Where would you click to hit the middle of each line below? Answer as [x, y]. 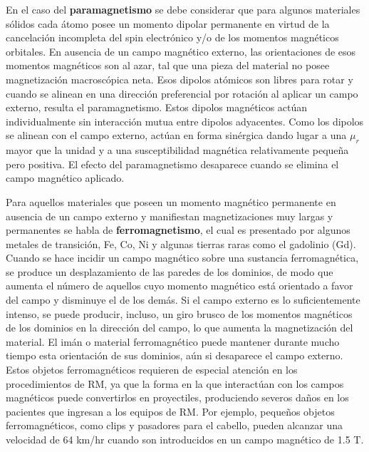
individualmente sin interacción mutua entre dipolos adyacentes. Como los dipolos [185, 121]
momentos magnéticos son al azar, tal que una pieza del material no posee [168, 65]
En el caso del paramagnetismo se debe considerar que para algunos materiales [183, 9]
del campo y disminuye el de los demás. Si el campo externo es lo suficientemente [183, 300]
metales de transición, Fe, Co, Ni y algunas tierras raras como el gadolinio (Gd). [181, 243]
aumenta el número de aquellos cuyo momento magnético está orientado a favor [180, 286]
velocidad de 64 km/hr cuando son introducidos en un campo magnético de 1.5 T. [185, 440]
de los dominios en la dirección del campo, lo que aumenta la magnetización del [180, 328]
